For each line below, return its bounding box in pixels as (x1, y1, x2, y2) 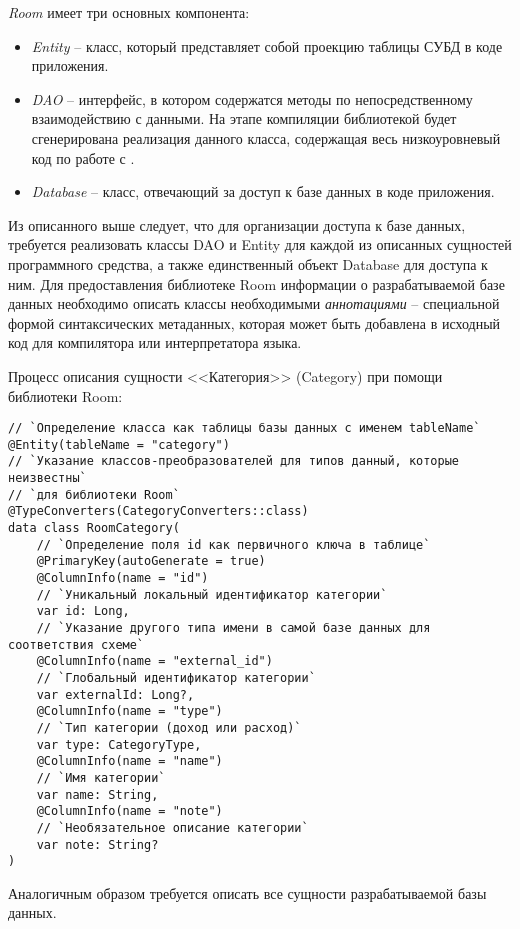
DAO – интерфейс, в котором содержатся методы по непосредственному (31, 88, 473, 109)
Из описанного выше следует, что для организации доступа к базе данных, (8, 214, 466, 235)
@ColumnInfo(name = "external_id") (36, 654, 273, 669)
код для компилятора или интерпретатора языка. (8, 332, 302, 353)
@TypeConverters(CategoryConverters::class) (8, 504, 309, 519)
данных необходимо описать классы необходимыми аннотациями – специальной (8, 293, 500, 314)
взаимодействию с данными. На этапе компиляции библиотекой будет (31, 108, 457, 129)
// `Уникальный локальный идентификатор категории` (36, 587, 388, 602)
